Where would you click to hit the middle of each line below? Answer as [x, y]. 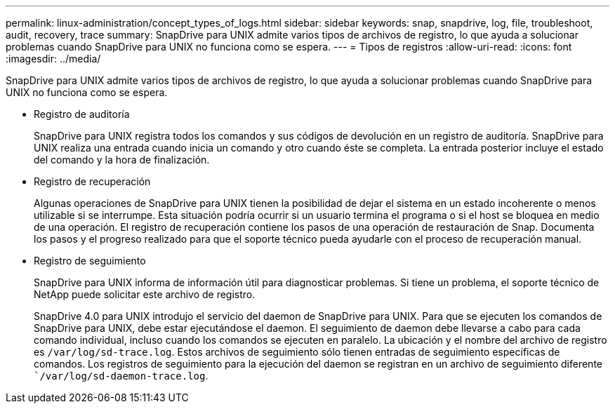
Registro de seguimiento [90, 261]
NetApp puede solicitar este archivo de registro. [145, 294]
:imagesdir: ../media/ [53, 59]
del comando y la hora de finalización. [122, 160]
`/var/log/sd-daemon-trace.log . [121, 376]
